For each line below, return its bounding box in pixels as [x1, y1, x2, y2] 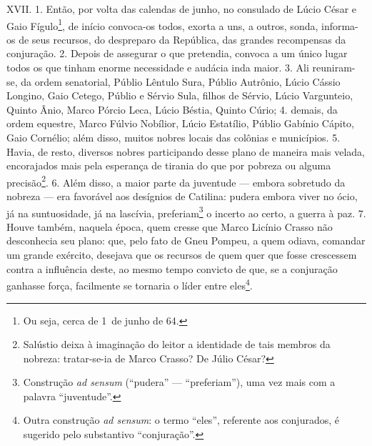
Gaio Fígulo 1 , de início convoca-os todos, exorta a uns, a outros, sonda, [6, 16, 318, 33]
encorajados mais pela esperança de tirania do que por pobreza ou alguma [6, 158, 331, 173]
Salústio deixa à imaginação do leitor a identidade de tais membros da [23, 337, 331, 352]
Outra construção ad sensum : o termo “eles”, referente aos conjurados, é [23, 412, 339, 427]
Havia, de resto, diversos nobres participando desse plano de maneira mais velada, [6, 144, 365, 159]
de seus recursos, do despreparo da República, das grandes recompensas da [19, 31, 346, 46]
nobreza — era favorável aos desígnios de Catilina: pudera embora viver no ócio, [6, 189, 358, 204]
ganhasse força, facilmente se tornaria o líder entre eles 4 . [6, 276, 253, 292]
